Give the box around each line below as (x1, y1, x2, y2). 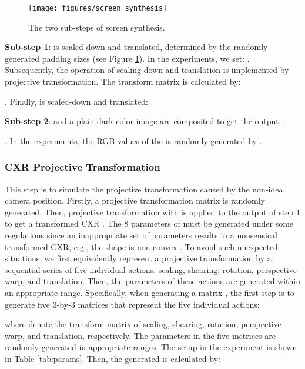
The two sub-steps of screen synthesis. (28, 21, 165, 33)
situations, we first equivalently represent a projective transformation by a (5, 252, 272, 264)
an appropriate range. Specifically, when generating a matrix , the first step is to (5, 286, 294, 298)
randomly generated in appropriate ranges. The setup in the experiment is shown (5, 341, 297, 353)
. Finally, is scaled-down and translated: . (5, 95, 153, 107)
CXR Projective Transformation (5, 159, 160, 174)
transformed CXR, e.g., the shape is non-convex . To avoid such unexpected (5, 240, 278, 252)
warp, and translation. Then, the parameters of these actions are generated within (5, 275, 300, 287)
